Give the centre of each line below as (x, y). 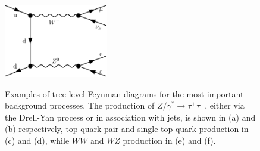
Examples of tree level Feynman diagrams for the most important (124, 93)
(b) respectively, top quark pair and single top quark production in (127, 129)
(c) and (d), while (37, 140)
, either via (225, 105)
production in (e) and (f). (169, 140)
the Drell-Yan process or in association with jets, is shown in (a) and (130, 117)
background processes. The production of (80, 105)
